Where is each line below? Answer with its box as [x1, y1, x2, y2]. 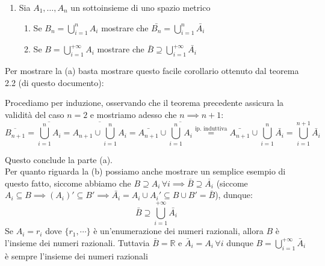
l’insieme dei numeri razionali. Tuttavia [5, 236, 150, 249]
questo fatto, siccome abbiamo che [5, 176, 131, 189]
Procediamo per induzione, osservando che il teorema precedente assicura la [5, 96, 284, 109]
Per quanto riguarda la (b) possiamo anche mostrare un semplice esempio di [5, 165, 286, 178]
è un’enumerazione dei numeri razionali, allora [93, 224, 264, 237]
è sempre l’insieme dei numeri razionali [5, 249, 148, 262]
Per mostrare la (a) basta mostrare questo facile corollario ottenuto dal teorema [5, 64, 299, 77]
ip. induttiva [194, 125, 227, 132]
